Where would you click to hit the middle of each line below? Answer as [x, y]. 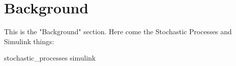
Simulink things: [29, 41]
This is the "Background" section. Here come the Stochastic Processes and [118, 32]
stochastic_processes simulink [50, 58]
